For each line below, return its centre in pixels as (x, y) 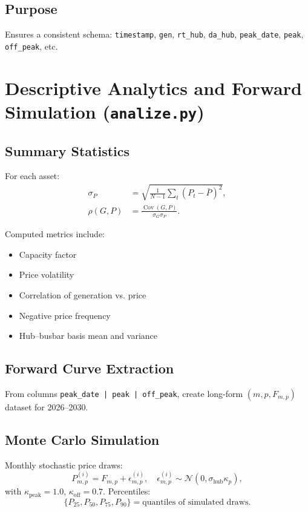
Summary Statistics (67, 150)
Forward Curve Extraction (90, 368)
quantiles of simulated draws (195, 502)
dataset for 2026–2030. (47, 406)
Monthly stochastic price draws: (64, 464)
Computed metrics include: (55, 234)
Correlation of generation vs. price (83, 294)
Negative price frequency (65, 315)
